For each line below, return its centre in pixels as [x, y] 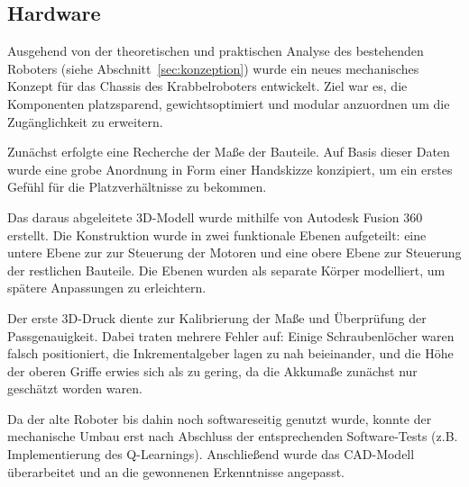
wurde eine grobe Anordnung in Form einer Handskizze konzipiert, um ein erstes [230, 169]
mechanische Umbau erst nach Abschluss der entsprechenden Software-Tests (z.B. [233, 436]
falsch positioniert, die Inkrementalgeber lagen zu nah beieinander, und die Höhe [230, 353]
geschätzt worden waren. [75, 388]
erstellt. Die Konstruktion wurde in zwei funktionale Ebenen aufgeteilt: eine [217, 234]
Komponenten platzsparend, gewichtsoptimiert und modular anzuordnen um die [229, 103]
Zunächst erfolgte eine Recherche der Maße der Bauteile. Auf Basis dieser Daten [229, 152]
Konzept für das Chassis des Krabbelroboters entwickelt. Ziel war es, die [207, 86]
